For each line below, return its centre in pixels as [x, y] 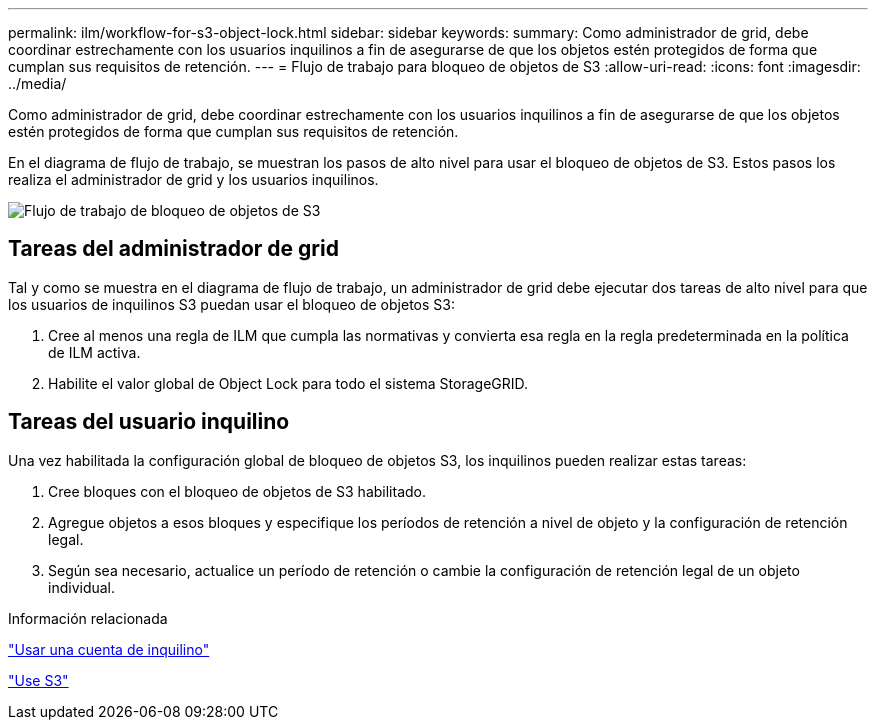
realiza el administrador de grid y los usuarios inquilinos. [193, 179]
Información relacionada [88, 618]
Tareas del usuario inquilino [149, 422]
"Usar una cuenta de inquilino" [109, 649]
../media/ [37, 83]
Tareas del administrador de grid [173, 249]
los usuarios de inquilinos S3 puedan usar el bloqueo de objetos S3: [231, 304]
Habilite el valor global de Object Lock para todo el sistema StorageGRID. [288, 383]
